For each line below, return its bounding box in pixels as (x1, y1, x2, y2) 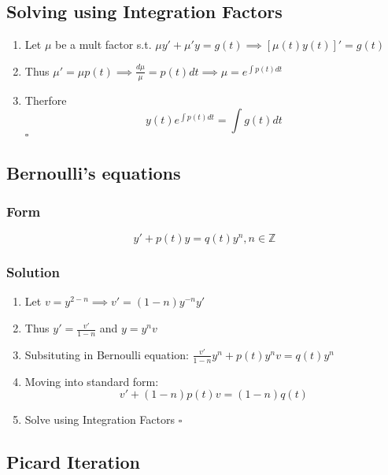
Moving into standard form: (24, 373, 159, 389)
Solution (6, 262, 60, 282)
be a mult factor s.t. (54, 36, 152, 53)
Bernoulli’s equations (6, 160, 181, 184)
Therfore (24, 91, 67, 108)
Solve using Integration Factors (24, 411, 176, 428)
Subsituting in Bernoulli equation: (24, 346, 189, 362)
